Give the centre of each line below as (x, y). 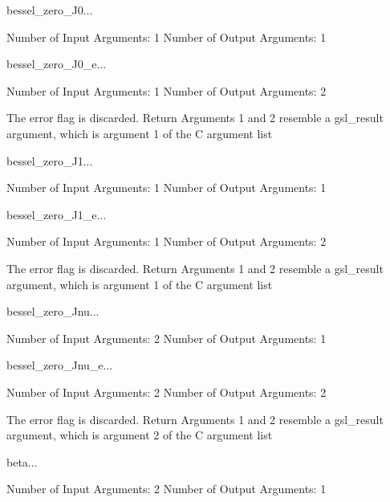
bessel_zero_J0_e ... (57, 64)
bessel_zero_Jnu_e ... (60, 365)
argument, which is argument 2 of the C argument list (140, 435)
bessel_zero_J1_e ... (57, 214)
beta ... (22, 461)
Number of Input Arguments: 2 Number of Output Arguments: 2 (167, 392)
